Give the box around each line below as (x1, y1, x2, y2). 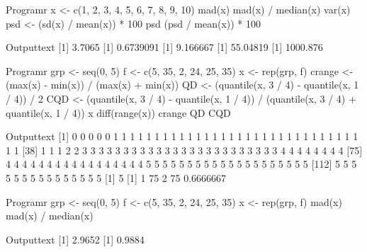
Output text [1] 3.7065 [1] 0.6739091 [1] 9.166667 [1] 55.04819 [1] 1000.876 (6, 40, 323, 55)
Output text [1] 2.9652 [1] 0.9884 (6, 231, 145, 246)
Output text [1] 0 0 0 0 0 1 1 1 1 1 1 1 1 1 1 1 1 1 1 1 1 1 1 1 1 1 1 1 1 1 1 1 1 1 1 (6, 129, 358, 144)
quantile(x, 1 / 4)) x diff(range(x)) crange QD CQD (6, 105, 231, 120)
